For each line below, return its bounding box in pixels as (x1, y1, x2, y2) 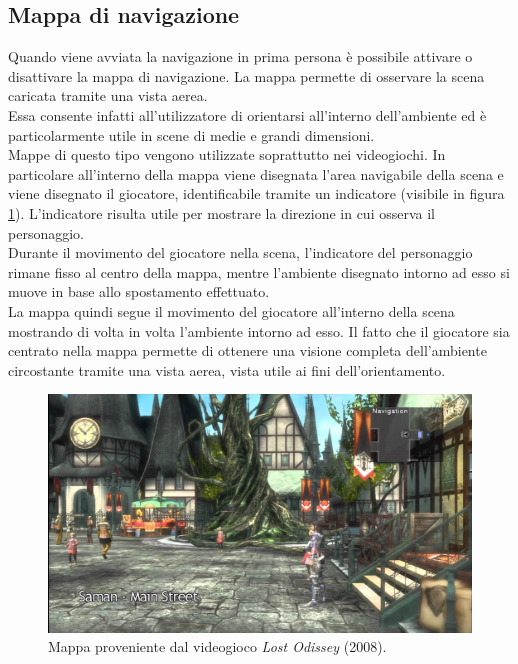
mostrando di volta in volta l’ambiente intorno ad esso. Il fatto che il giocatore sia (8, 320, 510, 341)
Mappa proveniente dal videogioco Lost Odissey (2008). (48, 636, 387, 657)
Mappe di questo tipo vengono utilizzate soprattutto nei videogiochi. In (8, 144, 446, 165)
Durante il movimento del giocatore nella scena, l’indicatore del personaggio (8, 242, 473, 263)
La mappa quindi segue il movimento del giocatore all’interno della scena (8, 300, 455, 321)
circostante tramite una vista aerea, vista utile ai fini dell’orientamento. (8, 359, 446, 380)
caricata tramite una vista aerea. (8, 85, 208, 106)
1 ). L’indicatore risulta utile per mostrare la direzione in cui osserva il (8, 202, 435, 223)
